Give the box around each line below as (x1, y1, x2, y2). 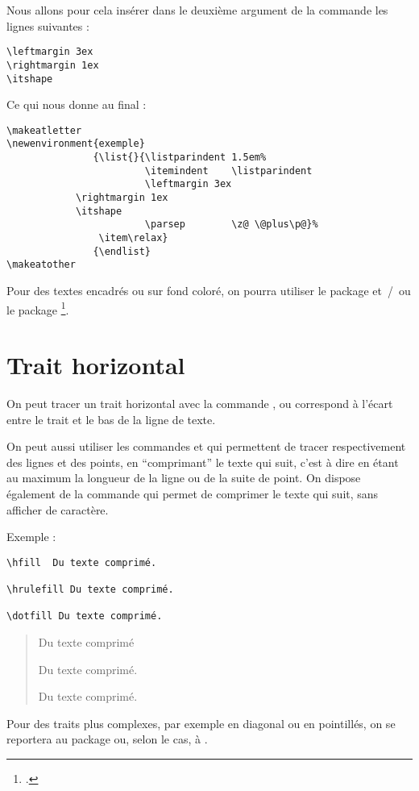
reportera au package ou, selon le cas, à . (6, 731, 208, 747)
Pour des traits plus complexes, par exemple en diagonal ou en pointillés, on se (6, 714, 396, 731)
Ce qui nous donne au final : (6, 96, 147, 113)
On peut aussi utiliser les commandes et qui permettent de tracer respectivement (6, 438, 406, 455)
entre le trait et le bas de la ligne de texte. (6, 410, 216, 427)
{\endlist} (93, 245, 151, 257)
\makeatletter (6, 124, 82, 136)
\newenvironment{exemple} (6, 138, 145, 150)
